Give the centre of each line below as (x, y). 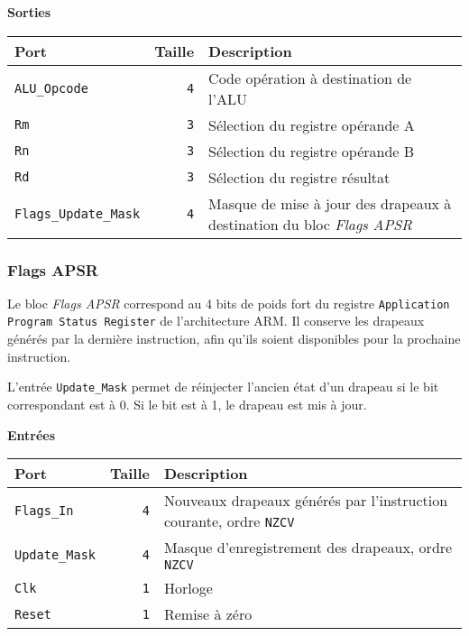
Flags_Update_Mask (78, 213)
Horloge (188, 588)
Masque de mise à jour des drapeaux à (330, 203)
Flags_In (44, 511)
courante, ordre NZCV (229, 521)
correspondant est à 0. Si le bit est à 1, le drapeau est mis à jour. (187, 404)
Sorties (29, 12)
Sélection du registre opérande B (312, 151)
